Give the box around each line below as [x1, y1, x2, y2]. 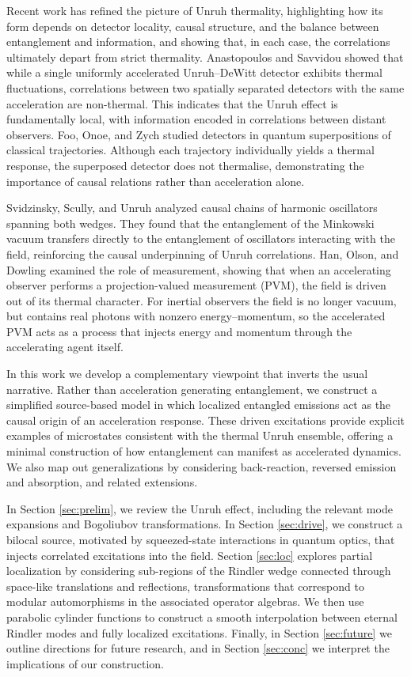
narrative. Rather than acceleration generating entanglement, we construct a [6, 380, 378, 397]
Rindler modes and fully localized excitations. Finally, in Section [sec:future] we [6, 624, 392, 641]
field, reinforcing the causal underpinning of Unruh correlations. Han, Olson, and [6, 245, 399, 262]
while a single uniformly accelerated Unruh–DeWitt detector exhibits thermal [6, 64, 383, 81]
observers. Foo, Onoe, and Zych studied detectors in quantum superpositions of [6, 126, 391, 142]
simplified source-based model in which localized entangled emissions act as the [6, 396, 391, 413]
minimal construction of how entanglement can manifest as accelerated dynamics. [6, 443, 401, 460]
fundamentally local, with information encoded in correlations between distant [6, 111, 386, 127]
